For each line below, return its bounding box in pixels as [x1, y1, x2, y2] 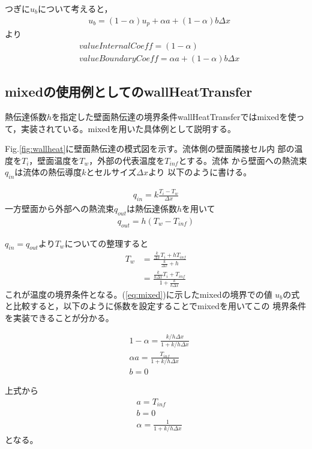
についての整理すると [64, 237, 149, 249]
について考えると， [38, 2, 113, 14]
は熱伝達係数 [126, 202, 177, 214]
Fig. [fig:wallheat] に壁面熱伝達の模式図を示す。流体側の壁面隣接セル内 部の [5, 142, 295, 155]
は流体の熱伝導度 [14, 166, 82, 178]
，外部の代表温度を [89, 154, 165, 166]
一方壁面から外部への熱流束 [5, 202, 114, 214]
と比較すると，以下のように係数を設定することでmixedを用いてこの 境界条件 [5, 300, 307, 312]
